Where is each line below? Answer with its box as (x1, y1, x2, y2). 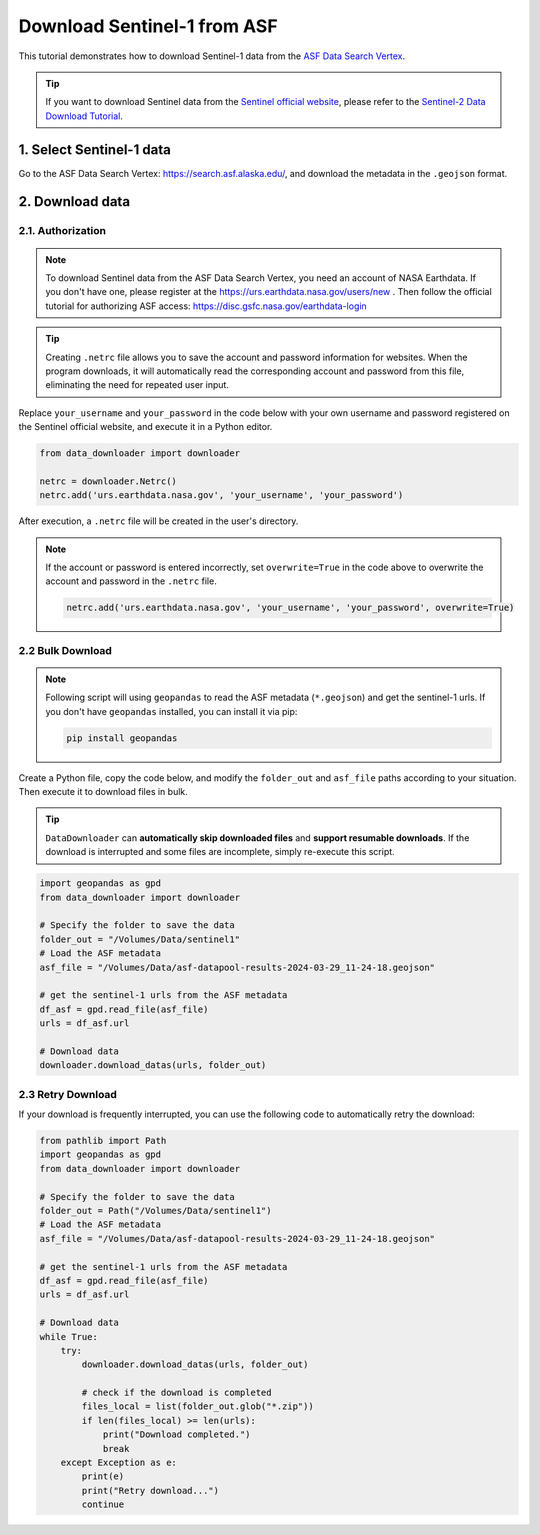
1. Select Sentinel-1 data (18, 141, 172, 158)
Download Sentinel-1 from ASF (18, 15, 279, 37)
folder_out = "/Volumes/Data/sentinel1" (39, 933, 240, 945)
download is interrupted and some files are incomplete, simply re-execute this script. (45, 846, 395, 858)
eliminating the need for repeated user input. (45, 379, 230, 391)
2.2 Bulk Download (18, 643, 112, 657)
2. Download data (18, 193, 130, 210)
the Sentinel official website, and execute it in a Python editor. (18, 421, 273, 433)
